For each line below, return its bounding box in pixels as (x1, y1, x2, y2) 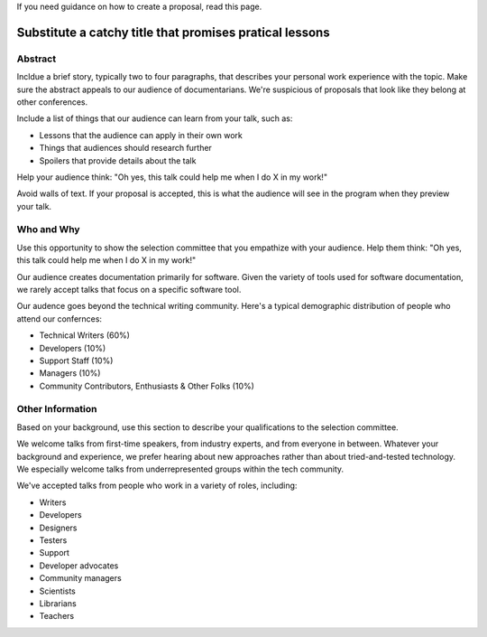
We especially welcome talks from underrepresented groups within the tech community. (16, 464, 345, 474)
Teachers (39, 611, 75, 622)
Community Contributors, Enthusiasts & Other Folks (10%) (39, 380, 254, 391)
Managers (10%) (39, 368, 101, 379)
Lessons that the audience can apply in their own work (39, 129, 243, 140)
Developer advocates (39, 560, 119, 571)
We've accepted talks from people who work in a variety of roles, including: (16, 480, 298, 492)
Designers (39, 522, 78, 533)
